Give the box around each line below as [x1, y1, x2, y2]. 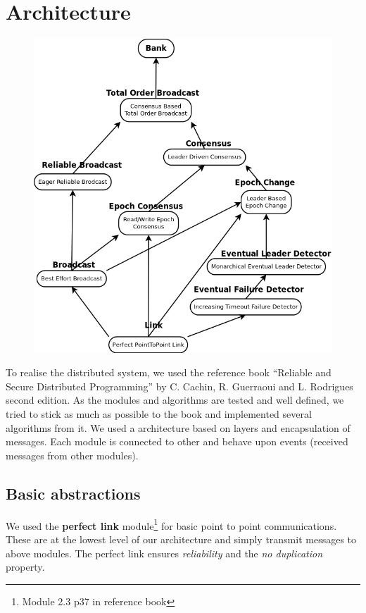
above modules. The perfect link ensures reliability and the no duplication [6, 545, 323, 560]
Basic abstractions [6, 482, 141, 504]
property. [6, 559, 45, 574]
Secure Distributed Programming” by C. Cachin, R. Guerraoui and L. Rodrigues [6, 378, 353, 393]
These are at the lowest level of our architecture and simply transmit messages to [6, 531, 357, 546]
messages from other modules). [6, 447, 139, 462]
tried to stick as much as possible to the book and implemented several [6, 407, 312, 421]
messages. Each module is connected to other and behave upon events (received [6, 434, 348, 449]
